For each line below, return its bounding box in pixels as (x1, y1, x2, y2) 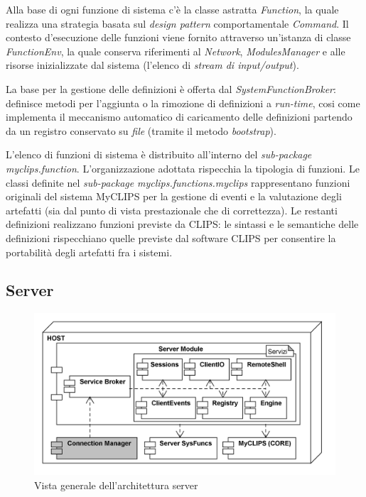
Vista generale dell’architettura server (34, 477, 198, 492)
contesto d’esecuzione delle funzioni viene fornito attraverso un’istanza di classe (6, 30, 351, 45)
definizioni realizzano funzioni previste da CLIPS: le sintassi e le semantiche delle (6, 217, 359, 231)
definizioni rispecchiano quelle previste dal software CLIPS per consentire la (6, 230, 336, 245)
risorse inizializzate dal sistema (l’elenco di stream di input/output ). (6, 58, 299, 72)
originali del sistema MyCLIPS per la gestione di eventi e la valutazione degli (6, 189, 342, 204)
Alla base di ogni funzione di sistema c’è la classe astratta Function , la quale (6, 2, 339, 16)
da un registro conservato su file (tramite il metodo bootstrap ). (6, 123, 276, 138)
